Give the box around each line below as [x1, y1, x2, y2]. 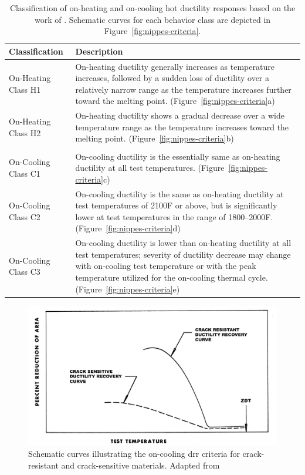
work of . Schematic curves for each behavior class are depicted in [34, 13, 271, 25]
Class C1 [9, 167, 40, 179]
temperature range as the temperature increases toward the [75, 120, 289, 133]
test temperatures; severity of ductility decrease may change [75, 248, 291, 260]
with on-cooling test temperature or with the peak [75, 260, 256, 272]
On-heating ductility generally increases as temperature [75, 60, 274, 72]
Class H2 [9, 126, 41, 139]
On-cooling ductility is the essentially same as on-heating [75, 150, 280, 162]
